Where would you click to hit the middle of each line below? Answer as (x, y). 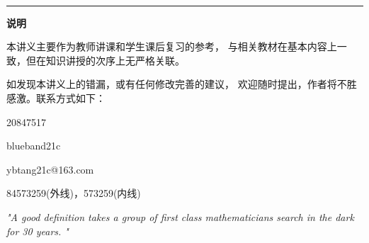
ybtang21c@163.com (50, 169)
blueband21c (34, 146)
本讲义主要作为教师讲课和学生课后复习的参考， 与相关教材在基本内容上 (172, 46)
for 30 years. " (38, 231)
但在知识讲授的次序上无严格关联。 (105, 60)
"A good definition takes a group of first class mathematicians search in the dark (180, 216)
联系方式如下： (70, 97)
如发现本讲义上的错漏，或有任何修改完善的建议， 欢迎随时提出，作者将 (172, 84)
